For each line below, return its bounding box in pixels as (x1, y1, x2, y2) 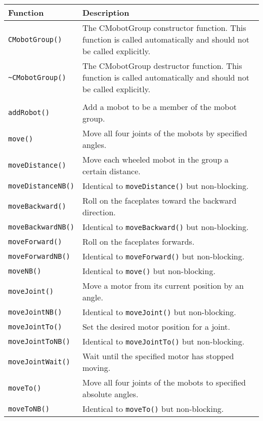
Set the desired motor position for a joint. (82, 321, 230, 332)
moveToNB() (8, 404, 50, 413)
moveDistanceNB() (8, 181, 74, 190)
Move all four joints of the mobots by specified (82, 127, 247, 139)
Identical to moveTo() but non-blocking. (82, 403, 224, 414)
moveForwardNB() (8, 252, 70, 260)
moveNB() (8, 266, 41, 275)
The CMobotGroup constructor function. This (82, 22, 246, 33)
